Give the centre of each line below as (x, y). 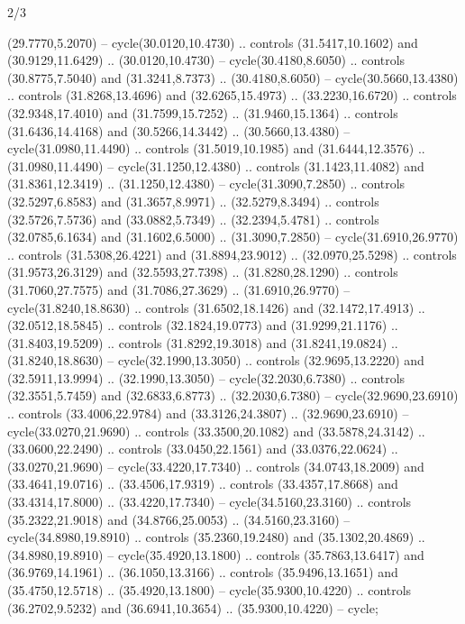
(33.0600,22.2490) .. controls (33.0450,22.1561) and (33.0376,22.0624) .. (203, 449)
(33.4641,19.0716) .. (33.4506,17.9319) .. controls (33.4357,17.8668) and (203, 484)
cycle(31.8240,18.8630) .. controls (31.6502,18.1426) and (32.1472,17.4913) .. (216, 307)
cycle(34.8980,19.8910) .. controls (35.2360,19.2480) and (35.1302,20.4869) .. (216, 537)
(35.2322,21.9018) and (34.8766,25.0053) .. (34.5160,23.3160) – (179, 519)
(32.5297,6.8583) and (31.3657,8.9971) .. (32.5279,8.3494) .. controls (193, 201)
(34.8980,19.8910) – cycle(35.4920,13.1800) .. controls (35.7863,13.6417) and (216, 554)
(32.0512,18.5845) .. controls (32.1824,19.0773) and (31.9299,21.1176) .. (203, 325)
